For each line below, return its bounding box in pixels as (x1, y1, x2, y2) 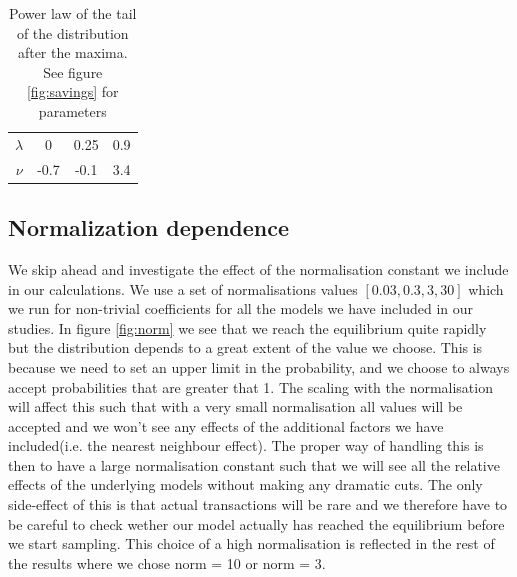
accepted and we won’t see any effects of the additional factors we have (8, 415, 444, 436)
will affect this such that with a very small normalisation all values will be (8, 396, 463, 417)
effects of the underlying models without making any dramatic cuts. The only (8, 474, 483, 495)
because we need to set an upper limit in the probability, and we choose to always (8, 356, 510, 377)
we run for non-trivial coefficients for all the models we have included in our (8, 298, 474, 319)
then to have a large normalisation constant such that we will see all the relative (8, 454, 500, 475)
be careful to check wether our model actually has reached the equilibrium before (8, 513, 505, 534)
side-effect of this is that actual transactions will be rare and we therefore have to (8, 494, 508, 515)
